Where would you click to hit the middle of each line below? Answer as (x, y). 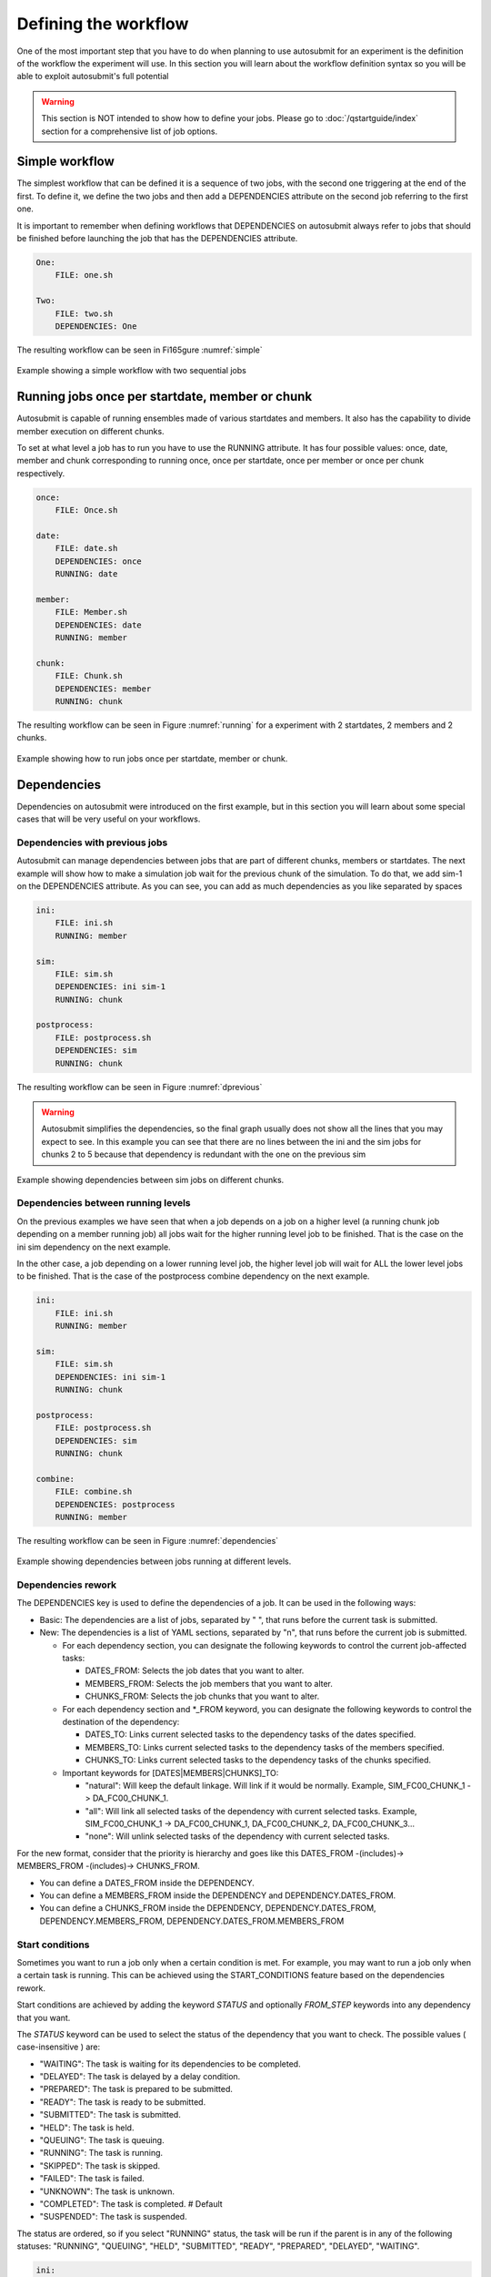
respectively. (41, 473)
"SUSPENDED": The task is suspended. (113, 2217)
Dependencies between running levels (104, 1203)
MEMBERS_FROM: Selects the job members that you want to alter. (209, 1683)
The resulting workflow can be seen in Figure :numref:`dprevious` (140, 1087)
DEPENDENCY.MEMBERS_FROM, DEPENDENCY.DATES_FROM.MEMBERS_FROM (192, 1921)
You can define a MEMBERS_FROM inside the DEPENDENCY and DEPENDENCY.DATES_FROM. (218, 1895)
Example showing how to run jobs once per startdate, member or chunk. (152, 758)
